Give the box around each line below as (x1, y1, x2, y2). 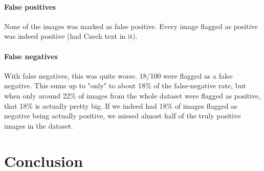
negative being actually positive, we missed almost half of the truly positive (4, 110, 241, 121)
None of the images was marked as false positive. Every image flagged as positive (4, 20, 258, 31)
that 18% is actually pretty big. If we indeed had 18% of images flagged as (4, 100, 237, 111)
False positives (4, 1, 56, 12)
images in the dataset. (4, 120, 73, 131)
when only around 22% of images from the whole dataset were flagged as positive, (4, 90, 260, 101)
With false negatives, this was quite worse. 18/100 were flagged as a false (4, 70, 233, 81)
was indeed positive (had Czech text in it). (4, 31, 138, 41)
